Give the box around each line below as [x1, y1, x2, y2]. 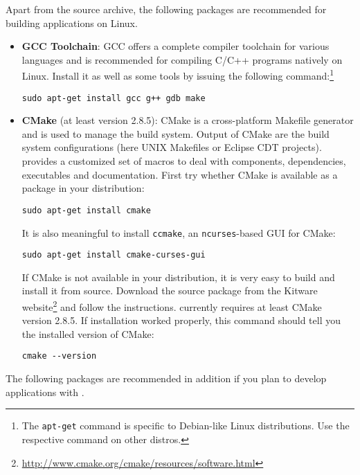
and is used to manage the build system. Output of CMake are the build [21, 126, 330, 141]
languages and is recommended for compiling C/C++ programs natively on [21, 52, 343, 66]
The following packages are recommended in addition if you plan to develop [6, 371, 327, 386]
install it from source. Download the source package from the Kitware [21, 283, 318, 298]
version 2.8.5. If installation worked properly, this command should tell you [21, 313, 341, 328]
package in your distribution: [21, 181, 145, 195]
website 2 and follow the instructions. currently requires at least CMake [21, 298, 322, 314]
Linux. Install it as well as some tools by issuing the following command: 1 [21, 66, 334, 83]
